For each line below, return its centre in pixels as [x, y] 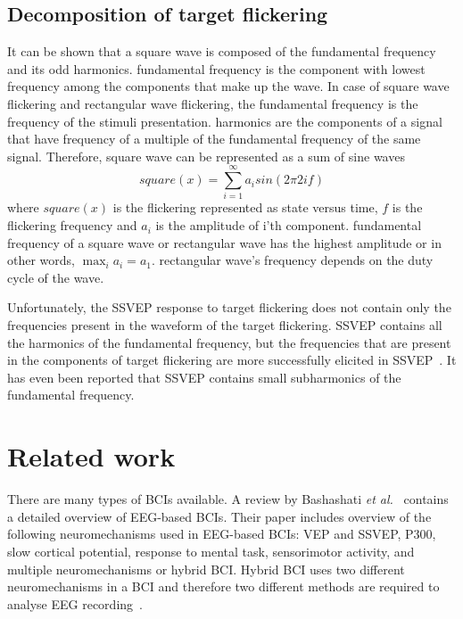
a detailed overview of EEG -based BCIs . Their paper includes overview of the [219, 516]
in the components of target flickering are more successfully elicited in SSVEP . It [232, 360]
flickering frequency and [72, 225]
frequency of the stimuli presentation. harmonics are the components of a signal [225, 121]
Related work [91, 456]
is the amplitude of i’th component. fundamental [289, 225]
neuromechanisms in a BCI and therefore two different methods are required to [223, 586]
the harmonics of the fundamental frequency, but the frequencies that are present [229, 342]
